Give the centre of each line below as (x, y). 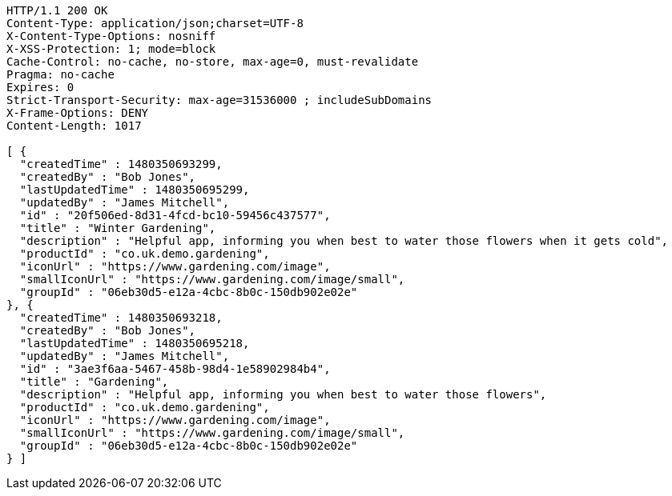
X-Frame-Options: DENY (78, 113)
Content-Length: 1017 (74, 126)
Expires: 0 (40, 87)
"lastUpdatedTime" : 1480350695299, (135, 190)
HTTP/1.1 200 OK (57, 10)
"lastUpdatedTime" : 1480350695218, (135, 343)
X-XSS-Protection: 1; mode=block (111, 49)
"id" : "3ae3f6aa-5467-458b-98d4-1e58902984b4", (175, 369)
